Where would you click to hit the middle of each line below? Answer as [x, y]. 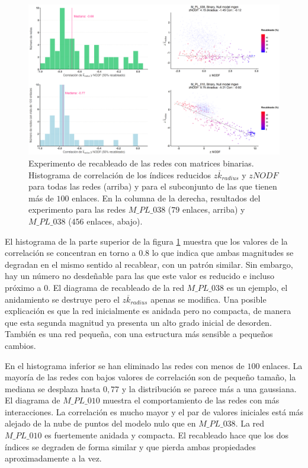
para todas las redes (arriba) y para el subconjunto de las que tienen [153, 186]
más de [41, 198]
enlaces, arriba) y [214, 209]
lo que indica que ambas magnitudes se [223, 253]
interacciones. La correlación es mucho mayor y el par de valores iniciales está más [154, 411]
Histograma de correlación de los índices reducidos [120, 174]
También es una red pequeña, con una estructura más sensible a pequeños [139, 334]
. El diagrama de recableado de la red [116, 287]
